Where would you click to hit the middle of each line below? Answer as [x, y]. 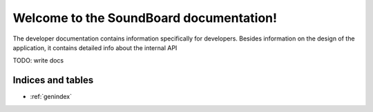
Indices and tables [53, 80]
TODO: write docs [38, 60]
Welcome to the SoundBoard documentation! [145, 18]
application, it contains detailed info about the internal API [95, 47]
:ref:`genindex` [51, 97]
